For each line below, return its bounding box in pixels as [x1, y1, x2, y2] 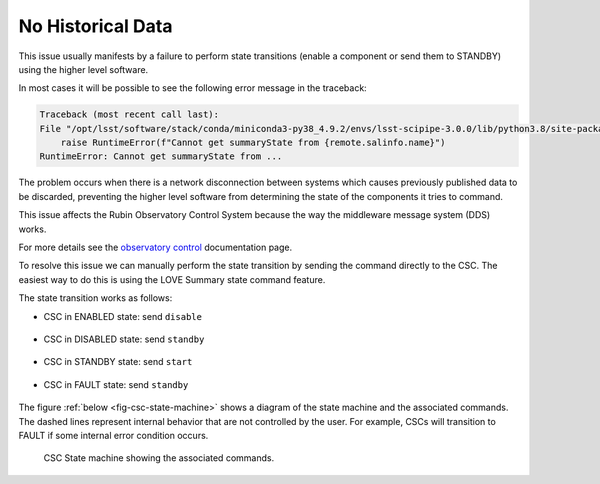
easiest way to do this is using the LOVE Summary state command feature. [18, 273, 326, 285]
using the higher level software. [18, 63, 149, 75]
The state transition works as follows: [18, 292, 173, 304]
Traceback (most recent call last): [39, 109, 220, 120]
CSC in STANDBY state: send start [43, 356, 193, 368]
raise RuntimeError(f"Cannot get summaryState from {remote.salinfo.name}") [60, 137, 446, 149]
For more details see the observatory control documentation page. [18, 241, 293, 254]
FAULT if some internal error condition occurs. [18, 429, 209, 441]
